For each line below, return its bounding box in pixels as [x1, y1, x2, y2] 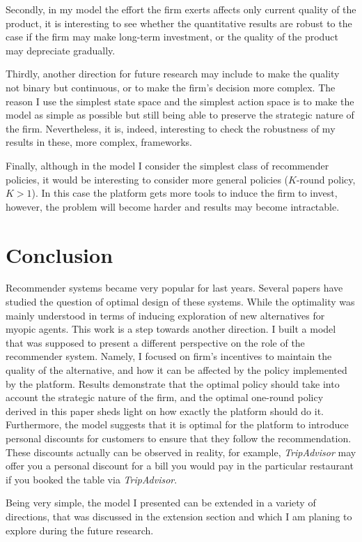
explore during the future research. [6, 522, 154, 537]
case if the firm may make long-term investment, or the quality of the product [6, 29, 338, 44]
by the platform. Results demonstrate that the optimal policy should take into [6, 376, 340, 391]
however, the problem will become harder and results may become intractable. [6, 199, 340, 213]
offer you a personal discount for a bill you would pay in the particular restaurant [6, 458, 354, 473]
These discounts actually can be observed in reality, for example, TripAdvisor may [6, 444, 356, 459]
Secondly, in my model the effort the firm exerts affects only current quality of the [6, 2, 356, 16]
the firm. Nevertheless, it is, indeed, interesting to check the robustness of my [6, 121, 336, 135]
